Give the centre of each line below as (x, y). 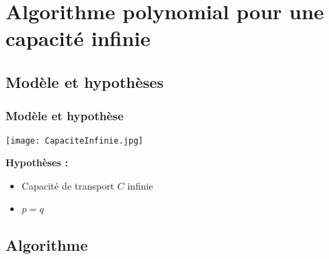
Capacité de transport (68, 185)
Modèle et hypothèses (85, 81)
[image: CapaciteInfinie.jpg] (75, 140)
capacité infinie (78, 38)
